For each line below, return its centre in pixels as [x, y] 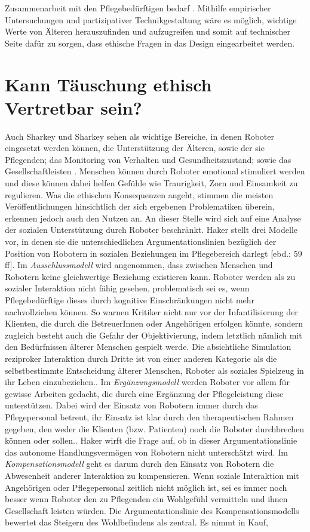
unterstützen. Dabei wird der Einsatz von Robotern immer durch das [131, 405]
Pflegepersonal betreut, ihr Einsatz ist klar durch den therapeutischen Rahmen [149, 416]
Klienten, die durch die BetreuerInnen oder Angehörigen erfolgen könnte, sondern [154, 323]
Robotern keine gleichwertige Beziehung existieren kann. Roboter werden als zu [150, 276]
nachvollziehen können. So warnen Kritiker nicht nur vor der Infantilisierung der [151, 311]
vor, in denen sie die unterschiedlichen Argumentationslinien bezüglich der [141, 242]
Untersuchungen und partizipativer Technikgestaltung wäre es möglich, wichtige [151, 19]
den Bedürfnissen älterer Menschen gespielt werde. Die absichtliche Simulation [148, 347]
